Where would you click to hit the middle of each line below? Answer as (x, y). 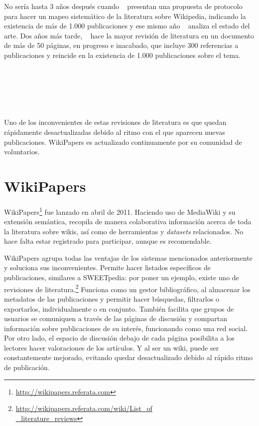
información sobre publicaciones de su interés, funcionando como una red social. (126, 328)
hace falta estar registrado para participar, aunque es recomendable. (108, 241)
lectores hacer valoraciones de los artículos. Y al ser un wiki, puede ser (112, 347)
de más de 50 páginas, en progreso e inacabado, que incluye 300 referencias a (121, 45)
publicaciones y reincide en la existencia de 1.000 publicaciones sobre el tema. (122, 55)
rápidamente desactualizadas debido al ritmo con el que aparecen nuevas (115, 132)
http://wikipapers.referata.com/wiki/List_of (84, 408)
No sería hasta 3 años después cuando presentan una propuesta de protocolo (123, 6)
